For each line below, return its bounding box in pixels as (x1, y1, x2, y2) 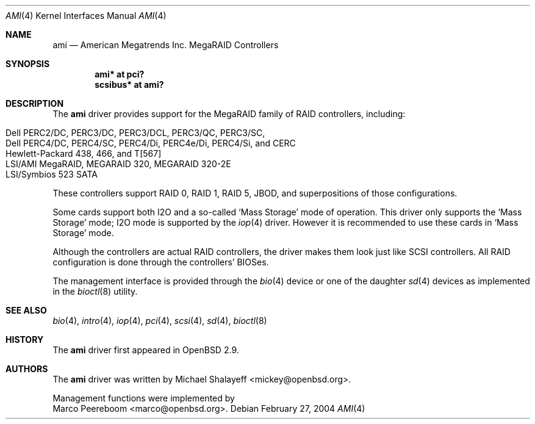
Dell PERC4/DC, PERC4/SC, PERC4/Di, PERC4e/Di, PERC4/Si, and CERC (5, 138, 296, 148)
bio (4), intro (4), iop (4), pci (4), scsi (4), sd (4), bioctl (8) (52, 315, 267, 326)
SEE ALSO (5, 305, 47, 315)
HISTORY (5, 334, 44, 345)
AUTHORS (5, 364, 48, 374)
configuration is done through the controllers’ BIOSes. (52, 257, 269, 267)
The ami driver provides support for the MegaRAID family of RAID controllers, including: (52, 109, 406, 119)
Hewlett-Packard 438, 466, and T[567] (5, 148, 162, 159)
